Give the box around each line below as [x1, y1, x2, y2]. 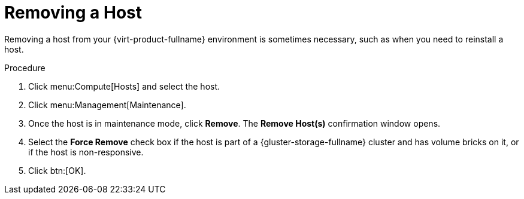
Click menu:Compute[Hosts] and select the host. [28, 81, 220, 91]
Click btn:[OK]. [28, 165, 86, 176]
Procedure [4, 62, 46, 73]
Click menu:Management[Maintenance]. [28, 99, 186, 110]
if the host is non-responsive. [28, 146, 144, 157]
